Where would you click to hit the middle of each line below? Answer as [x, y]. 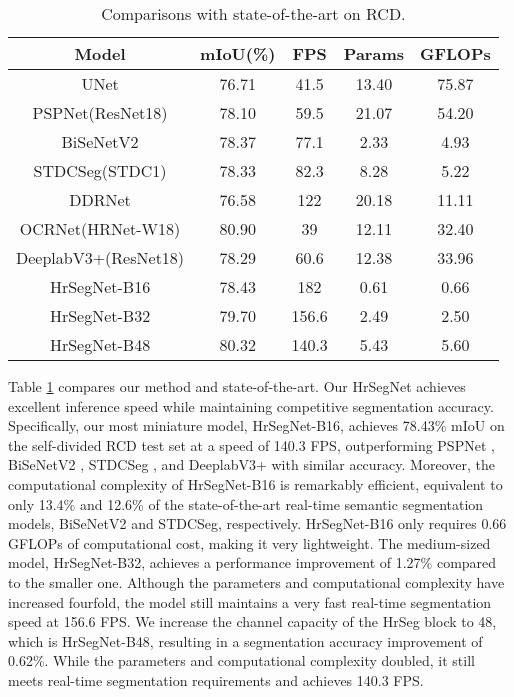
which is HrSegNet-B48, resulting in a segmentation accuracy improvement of [245, 640]
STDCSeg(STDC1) [100, 170]
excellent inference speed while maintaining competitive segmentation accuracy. [251, 405]
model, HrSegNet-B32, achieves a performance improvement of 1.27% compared [252, 562]
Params [373, 53]
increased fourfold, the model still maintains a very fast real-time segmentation [250, 601]
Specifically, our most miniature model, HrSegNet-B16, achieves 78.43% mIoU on [256, 425]
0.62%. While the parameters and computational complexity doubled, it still [241, 660]
